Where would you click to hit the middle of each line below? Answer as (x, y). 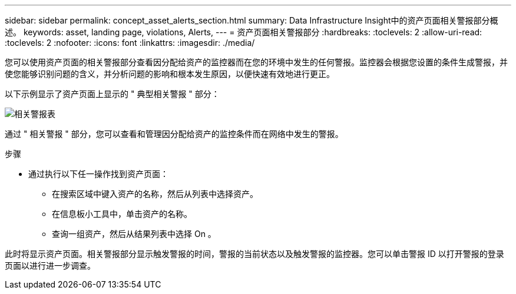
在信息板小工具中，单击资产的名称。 (122, 214)
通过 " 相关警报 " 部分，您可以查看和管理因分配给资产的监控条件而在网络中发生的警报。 (174, 134)
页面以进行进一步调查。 (50, 265)
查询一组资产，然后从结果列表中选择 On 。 (134, 234)
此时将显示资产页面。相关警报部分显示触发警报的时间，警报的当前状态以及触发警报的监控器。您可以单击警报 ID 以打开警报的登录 (254, 254)
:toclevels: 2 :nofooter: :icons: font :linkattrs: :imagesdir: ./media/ (130, 43)
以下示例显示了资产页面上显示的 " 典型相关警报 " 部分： (112, 94)
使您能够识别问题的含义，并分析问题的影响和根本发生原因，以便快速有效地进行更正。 (170, 74)
